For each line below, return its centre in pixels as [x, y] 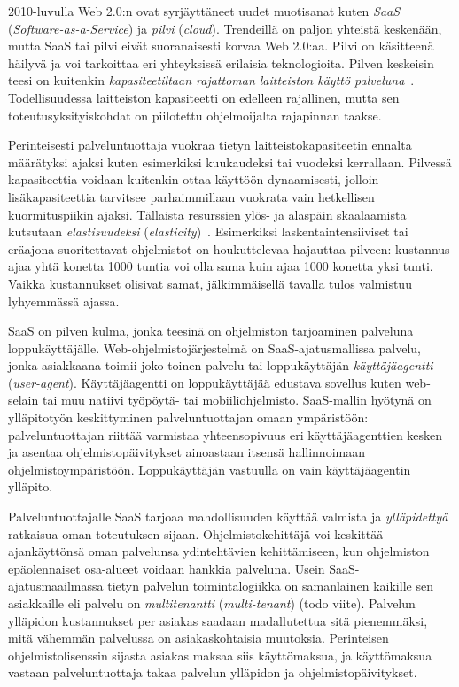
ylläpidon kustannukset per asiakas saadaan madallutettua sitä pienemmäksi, [218, 620]
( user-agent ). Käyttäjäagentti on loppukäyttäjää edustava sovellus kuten [205, 382]
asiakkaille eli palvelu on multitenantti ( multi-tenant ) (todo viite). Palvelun [212, 603]
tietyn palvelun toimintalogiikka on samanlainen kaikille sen [270, 586]
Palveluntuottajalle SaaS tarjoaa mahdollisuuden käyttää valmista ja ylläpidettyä [228, 517]
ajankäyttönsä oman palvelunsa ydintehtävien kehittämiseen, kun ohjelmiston [219, 551]
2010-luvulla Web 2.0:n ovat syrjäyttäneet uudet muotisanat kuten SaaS [204, 11]
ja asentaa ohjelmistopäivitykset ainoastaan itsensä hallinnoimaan [187, 452]
